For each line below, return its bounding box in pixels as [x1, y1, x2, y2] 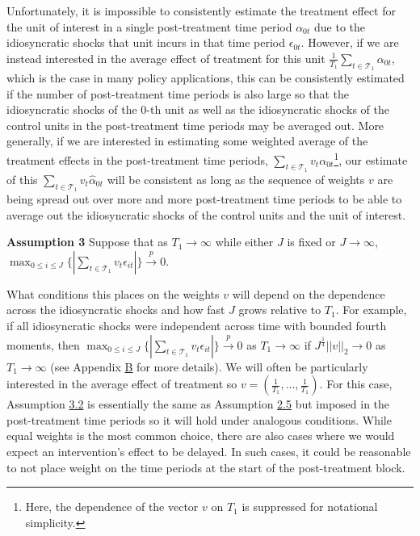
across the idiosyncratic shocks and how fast [6, 301, 225, 318]
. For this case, [319, 375, 393, 392]
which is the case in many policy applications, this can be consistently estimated [6, 69, 405, 86]
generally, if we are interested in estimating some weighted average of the [6, 132, 368, 149]
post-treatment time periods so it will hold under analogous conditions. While [6, 411, 392, 428]
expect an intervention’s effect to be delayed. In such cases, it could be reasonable [6, 442, 411, 459]
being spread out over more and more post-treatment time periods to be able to [6, 191, 402, 207]
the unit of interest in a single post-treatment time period [6, 18, 292, 35]
